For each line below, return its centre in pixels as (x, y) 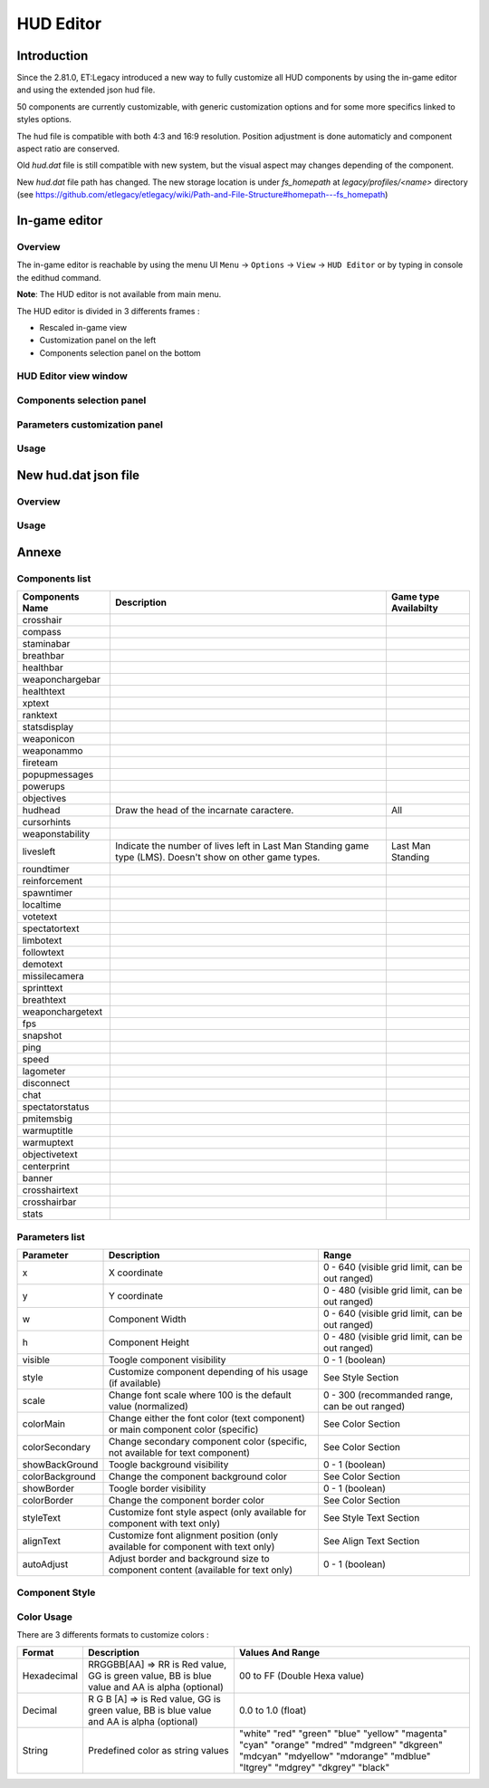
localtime (42, 905)
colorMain (43, 1424)
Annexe (39, 552)
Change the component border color (186, 1500)
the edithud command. (59, 277)
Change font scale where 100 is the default (200, 1395)
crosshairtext (50, 1190)
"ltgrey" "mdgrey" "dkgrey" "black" (314, 1767)
